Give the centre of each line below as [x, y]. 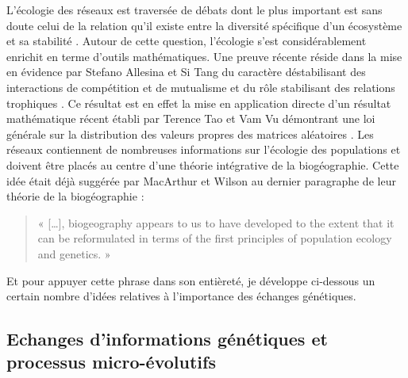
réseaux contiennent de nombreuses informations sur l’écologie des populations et [204, 149]
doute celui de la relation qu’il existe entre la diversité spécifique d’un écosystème [204, 25]
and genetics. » [74, 253]
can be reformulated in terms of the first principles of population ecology [215, 238]
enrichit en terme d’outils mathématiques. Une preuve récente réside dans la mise [204, 56]
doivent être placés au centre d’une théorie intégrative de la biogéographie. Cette [203, 164]
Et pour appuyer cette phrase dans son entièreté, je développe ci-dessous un [191, 280]
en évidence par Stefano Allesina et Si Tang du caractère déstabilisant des [186, 72]
